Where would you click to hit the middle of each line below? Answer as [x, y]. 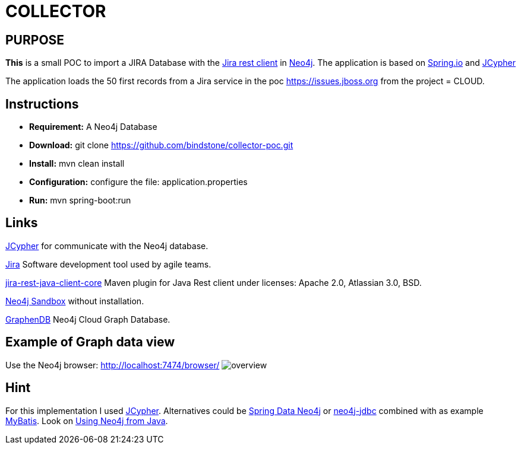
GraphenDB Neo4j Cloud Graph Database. [88, 319]
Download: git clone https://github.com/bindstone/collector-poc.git [161, 145]
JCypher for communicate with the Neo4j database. [107, 246]
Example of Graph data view [90, 342]
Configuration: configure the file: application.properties [138, 182]
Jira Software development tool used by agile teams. [108, 264]
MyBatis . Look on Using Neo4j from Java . [87, 421]
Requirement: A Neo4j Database [93, 127]
